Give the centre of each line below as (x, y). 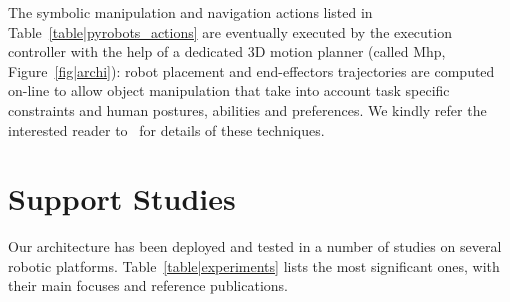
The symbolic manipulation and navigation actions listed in (190, 12)
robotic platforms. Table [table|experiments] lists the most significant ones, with (254, 265)
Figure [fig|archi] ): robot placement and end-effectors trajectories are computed (251, 70)
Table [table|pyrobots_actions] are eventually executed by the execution (230, 31)
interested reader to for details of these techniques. (166, 129)
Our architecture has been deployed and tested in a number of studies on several (255, 246)
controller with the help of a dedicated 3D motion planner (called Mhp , (227, 51)
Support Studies (122, 198)
